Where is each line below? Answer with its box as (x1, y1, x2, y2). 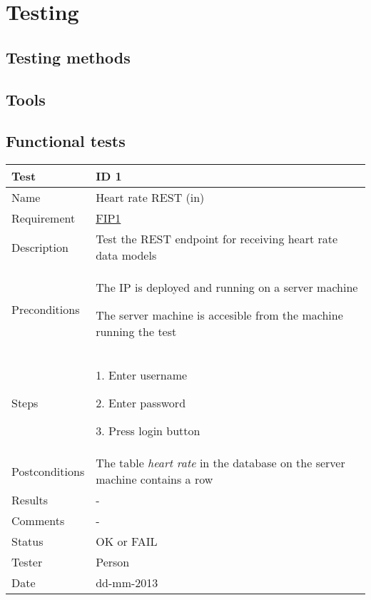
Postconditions (11, 462, 85, 479)
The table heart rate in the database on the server (96, 454, 345, 472)
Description (11, 238, 68, 255)
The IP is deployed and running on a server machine (96, 279, 358, 296)
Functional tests (6, 130, 126, 152)
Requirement (11, 210, 76, 227)
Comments (11, 512, 65, 529)
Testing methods (6, 46, 131, 68)
